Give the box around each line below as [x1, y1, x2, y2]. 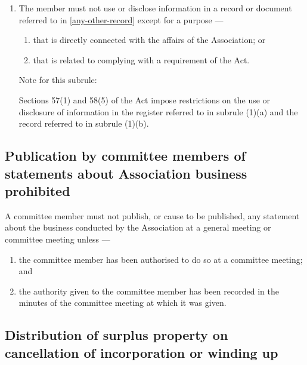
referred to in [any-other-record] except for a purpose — [18, 13, 224, 26]
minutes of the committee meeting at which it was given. [18, 296, 227, 309]
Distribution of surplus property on [5, 326, 228, 344]
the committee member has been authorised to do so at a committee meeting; [18, 253, 303, 265]
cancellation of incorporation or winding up [5, 343, 278, 361]
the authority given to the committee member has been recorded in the [18, 284, 279, 297]
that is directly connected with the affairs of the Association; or [33, 33, 266, 46]
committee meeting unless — [5, 232, 110, 245]
